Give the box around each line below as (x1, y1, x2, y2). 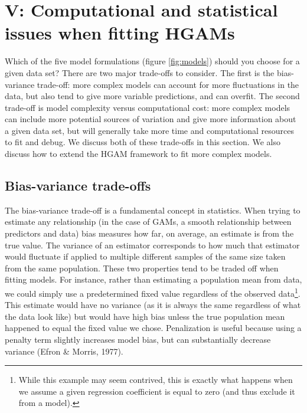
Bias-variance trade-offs (5, 176, 151, 195)
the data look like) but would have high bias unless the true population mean (5, 310, 285, 322)
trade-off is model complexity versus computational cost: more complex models (5, 101, 290, 113)
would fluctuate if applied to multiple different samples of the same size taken (5, 250, 286, 263)
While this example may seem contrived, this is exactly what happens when (18, 373, 293, 386)
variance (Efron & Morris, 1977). (5, 345, 123, 357)
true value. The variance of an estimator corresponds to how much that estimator (5, 238, 300, 251)
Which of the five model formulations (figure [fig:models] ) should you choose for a (5, 55, 300, 67)
